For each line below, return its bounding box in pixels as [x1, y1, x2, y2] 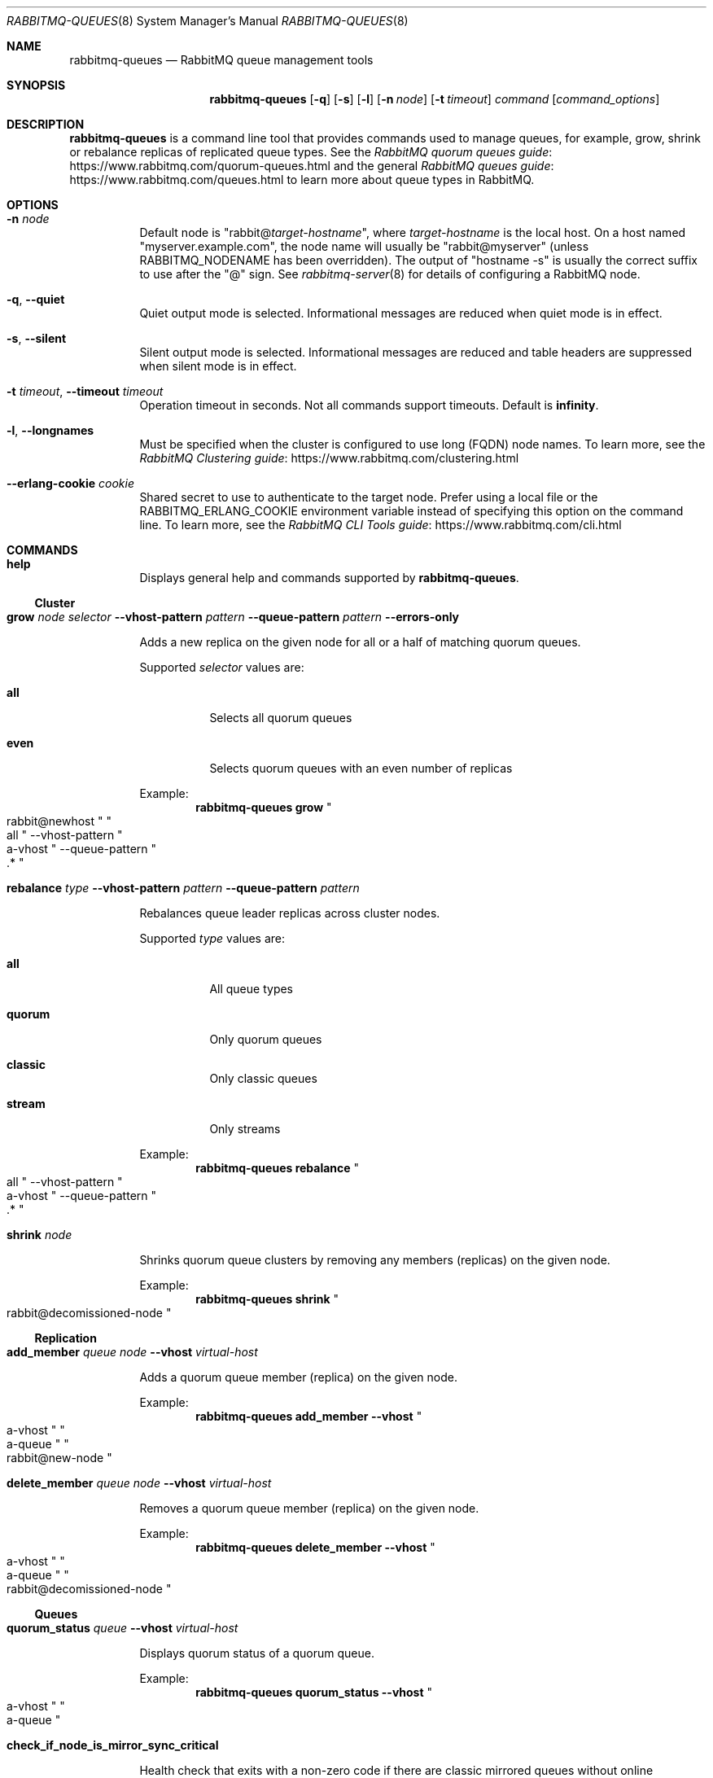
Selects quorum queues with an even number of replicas [209, 761, 513, 775]
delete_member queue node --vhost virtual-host [7, 1476, 272, 1490]
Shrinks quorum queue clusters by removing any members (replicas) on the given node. [139, 1253, 610, 1267]
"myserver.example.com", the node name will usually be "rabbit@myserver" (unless [139, 239, 589, 253]
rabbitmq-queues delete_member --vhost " [195, 1540, 435, 1554]
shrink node [7, 1228, 72, 1242]
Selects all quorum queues [209, 711, 352, 725]
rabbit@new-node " [7, 1451, 112, 1465]
